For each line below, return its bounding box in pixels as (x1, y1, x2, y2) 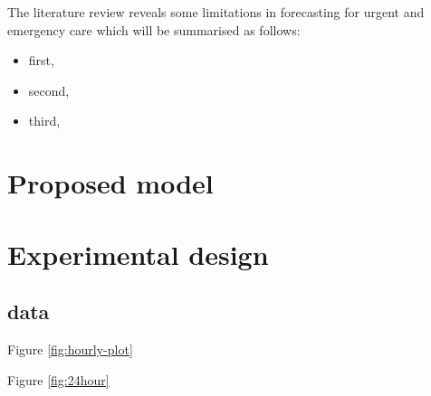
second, (28, 80, 70, 99)
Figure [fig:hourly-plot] (7, 339, 133, 358)
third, (28, 111, 61, 130)
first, (28, 51, 54, 70)
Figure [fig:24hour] (7, 370, 110, 389)
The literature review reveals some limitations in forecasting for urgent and (7, 3, 425, 21)
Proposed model (7, 165, 214, 202)
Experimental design (7, 235, 269, 272)
